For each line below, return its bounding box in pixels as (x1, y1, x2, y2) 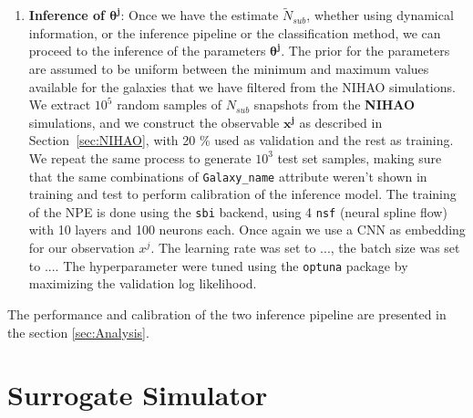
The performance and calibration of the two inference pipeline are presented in (7, 304, 447, 323)
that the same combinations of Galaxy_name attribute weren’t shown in (28, 166, 427, 185)
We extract (28, 95, 91, 114)
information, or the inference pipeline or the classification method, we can (28, 23, 441, 42)
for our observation (28, 238, 135, 257)
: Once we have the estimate (120, 5, 279, 25)
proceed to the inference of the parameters (28, 41, 266, 60)
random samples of (117, 95, 222, 114)
